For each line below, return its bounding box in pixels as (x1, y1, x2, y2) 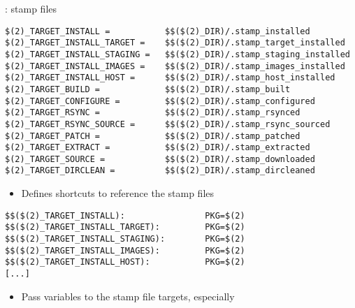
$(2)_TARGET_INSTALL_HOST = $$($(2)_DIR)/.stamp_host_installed (5, 73, 335, 83)
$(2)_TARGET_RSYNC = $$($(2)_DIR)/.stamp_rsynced (5, 108, 300, 118)
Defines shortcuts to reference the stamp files (21, 186, 215, 200)
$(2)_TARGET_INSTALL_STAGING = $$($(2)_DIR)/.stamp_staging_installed (5, 49, 350, 59)
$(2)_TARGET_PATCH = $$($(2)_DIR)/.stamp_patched (5, 131, 300, 141)
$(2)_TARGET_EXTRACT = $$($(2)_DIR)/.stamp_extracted (5, 142, 310, 153)
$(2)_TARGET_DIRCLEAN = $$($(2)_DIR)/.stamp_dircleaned (5, 166, 315, 176)
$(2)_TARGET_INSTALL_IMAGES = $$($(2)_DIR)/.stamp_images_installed (5, 61, 345, 71)
